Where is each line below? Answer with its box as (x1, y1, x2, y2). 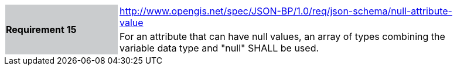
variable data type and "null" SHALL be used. (120, 42, 319, 54)
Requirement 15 (6, 24, 77, 35)
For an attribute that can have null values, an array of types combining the (120, 31, 445, 42)
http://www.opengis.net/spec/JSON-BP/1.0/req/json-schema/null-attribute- (120, 5, 452, 17)
